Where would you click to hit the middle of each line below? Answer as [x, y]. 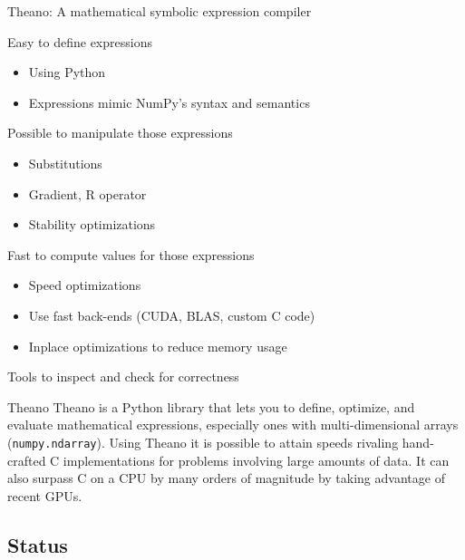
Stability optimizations [92, 224]
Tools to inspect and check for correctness [123, 377]
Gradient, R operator [87, 193]
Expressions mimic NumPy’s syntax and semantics [169, 102]
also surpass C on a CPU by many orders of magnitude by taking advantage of [226, 478]
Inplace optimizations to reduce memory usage [158, 346]
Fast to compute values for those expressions [131, 254]
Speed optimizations [85, 285]
